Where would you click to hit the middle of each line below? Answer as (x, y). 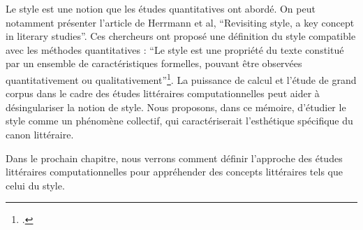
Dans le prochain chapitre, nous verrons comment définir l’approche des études (174, 158)
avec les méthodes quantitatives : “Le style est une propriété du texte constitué (175, 49)
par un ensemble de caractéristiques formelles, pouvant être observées (154, 63)
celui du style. (35, 185)
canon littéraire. (40, 134)
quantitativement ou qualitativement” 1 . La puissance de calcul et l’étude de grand (181, 78)
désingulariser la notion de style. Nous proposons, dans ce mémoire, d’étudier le (176, 107)
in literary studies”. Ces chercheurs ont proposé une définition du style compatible (181, 36)
